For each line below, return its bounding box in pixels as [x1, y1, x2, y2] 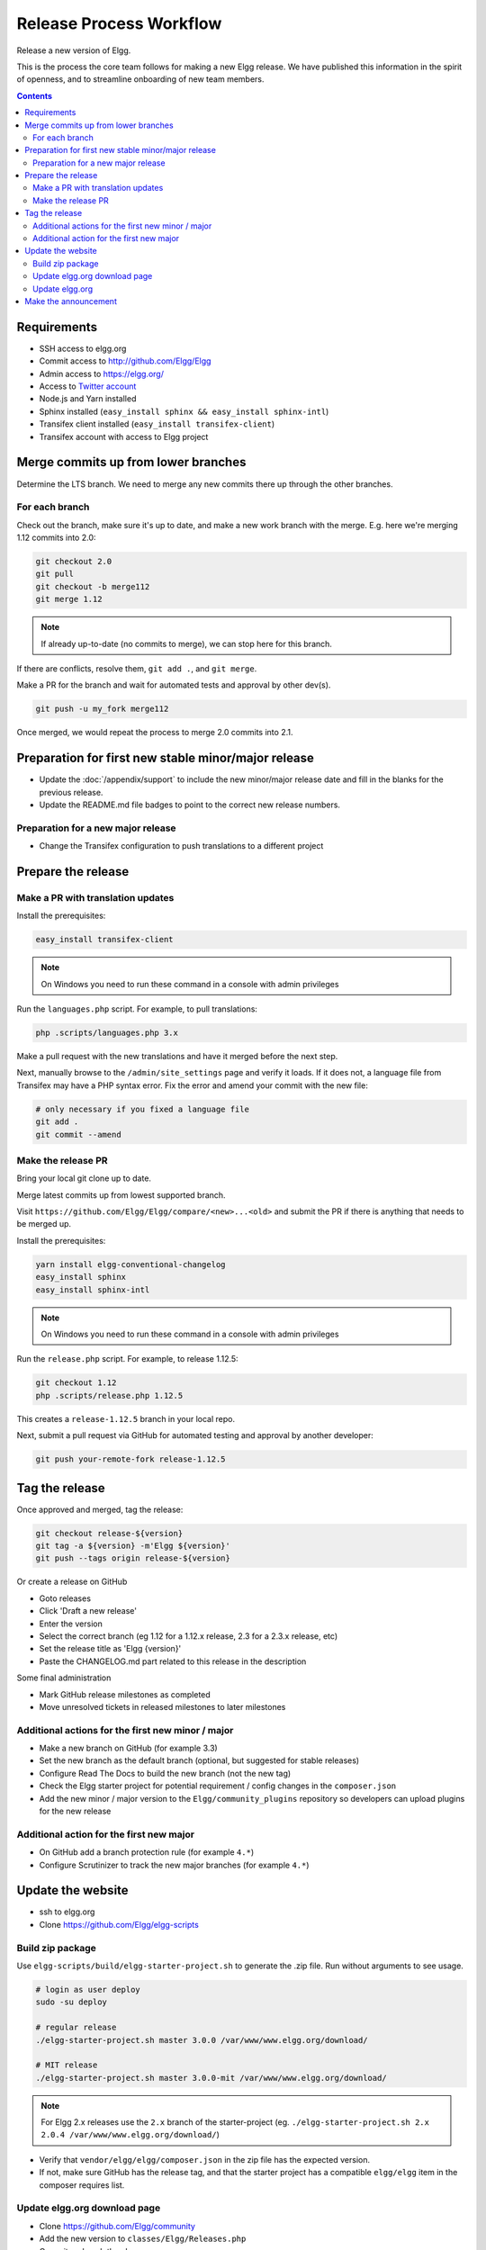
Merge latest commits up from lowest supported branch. [16, 1189, 226, 1201]
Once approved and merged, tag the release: [16, 1504, 184, 1515]
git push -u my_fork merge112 [35, 704, 169, 715]
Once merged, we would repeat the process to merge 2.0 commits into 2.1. [16, 727, 293, 738]
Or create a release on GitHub [16, 1576, 128, 1588]
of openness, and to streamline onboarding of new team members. [16, 74, 265, 85]
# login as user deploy [35, 1984, 141, 1994]
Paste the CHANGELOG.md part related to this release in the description [39, 1656, 307, 1667]
